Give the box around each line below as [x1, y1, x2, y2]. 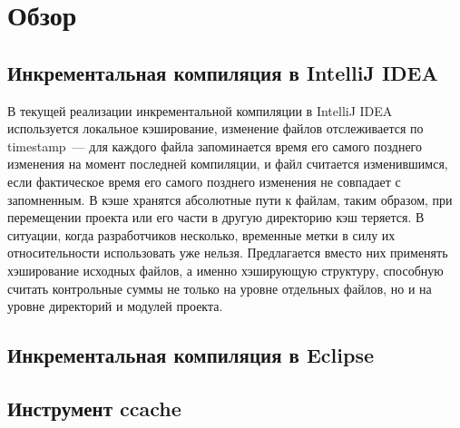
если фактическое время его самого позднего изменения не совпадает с [7, 171, 401, 190]
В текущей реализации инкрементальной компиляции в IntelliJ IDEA [7, 101, 393, 120]
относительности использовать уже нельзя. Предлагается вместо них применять [7, 243, 448, 262]
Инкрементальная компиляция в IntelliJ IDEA [7, 58, 438, 86]
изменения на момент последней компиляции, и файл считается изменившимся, [7, 154, 448, 173]
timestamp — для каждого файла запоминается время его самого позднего [7, 136, 423, 155]
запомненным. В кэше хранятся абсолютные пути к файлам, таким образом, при [7, 190, 453, 209]
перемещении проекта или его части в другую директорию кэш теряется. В [7, 208, 425, 227]
